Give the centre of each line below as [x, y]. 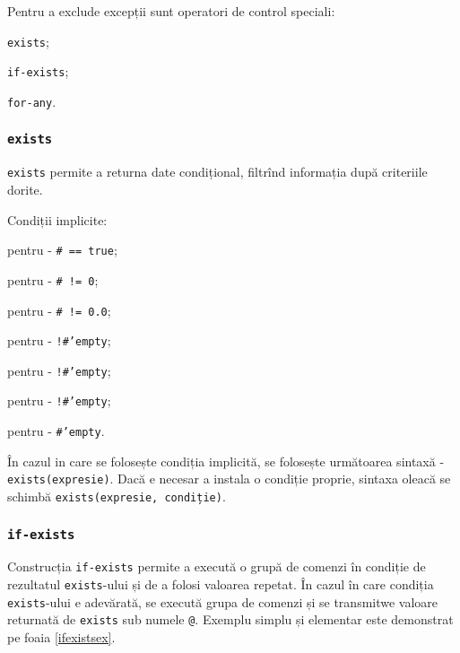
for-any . [32, 101]
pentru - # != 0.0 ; [59, 310]
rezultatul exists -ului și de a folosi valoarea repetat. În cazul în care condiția [221, 584]
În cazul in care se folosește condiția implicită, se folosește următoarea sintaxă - [226, 461]
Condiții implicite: [57, 219]
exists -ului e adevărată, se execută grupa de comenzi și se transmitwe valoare [223, 601]
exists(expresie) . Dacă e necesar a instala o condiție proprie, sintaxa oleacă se [229, 479]
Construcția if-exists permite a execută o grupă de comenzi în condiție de [217, 566]
